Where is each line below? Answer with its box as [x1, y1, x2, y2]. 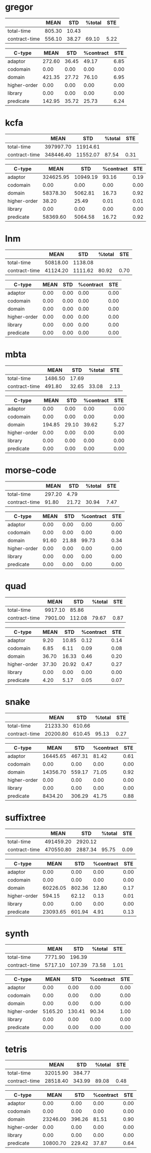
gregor [5, 1, 33, 13]
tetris [5, 1044, 27, 1055]
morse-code [5, 465, 57, 476]
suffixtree [5, 812, 46, 823]
